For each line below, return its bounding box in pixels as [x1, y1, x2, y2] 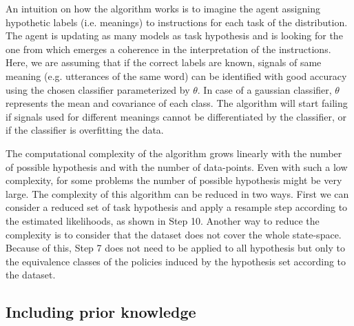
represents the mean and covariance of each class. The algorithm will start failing [6, 96, 348, 110]
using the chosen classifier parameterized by [6, 82, 190, 96]
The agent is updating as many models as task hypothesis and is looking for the [6, 28, 343, 43]
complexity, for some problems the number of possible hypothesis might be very [6, 173, 342, 187]
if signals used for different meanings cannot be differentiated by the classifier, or [6, 109, 346, 123]
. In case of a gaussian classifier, [197, 82, 332, 96]
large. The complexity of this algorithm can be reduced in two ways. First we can [6, 186, 349, 201]
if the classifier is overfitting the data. [6, 123, 164, 137]
